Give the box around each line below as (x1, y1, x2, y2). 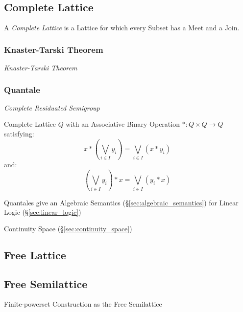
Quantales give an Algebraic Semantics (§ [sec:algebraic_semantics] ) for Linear (4, 197, 239, 207)
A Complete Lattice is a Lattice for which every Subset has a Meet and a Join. (4, 22, 240, 33)
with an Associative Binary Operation (66, 119, 180, 129)
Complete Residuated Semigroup (4, 102, 100, 112)
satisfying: (4, 129, 34, 139)
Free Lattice (4, 247, 66, 262)
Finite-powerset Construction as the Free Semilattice (4, 299, 162, 309)
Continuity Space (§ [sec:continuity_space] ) (4, 223, 132, 233)
